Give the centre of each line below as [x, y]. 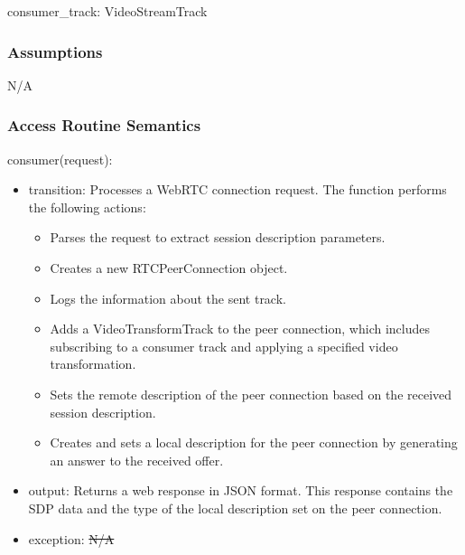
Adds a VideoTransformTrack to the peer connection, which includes [240, 329]
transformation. [93, 364]
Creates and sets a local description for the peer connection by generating [254, 442]
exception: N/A [71, 538]
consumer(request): [60, 159]
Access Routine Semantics [104, 125]
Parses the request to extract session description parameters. [218, 237]
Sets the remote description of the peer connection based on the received [251, 394]
